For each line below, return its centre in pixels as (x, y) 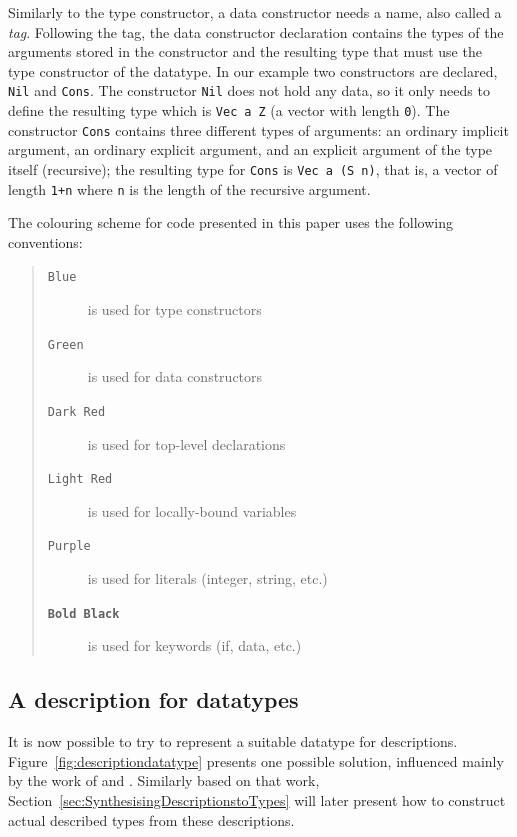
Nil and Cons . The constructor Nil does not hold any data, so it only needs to (249, 90)
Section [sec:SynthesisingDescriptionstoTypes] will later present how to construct (257, 799)
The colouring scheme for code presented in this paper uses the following (231, 222)
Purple (69, 546)
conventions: (45, 241)
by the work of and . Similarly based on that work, (164, 780)
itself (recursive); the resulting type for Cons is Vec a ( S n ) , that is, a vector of (253, 168)
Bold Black (83, 613)
